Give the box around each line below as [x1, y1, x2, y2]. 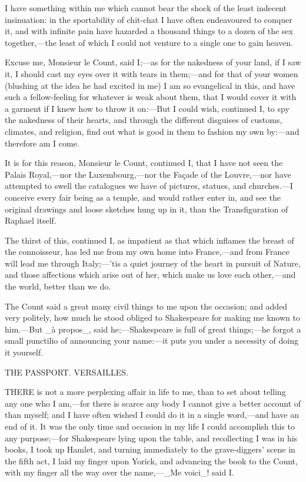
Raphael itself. [5, 214, 56, 227]
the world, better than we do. [5, 280, 111, 292]
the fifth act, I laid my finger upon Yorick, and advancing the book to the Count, [5, 454, 298, 467]
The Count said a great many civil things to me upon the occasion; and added [5, 300, 288, 312]
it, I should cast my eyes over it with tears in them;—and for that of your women [5, 67, 298, 79]
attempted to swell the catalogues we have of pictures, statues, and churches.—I [5, 179, 293, 192]
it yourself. [5, 346, 44, 358]
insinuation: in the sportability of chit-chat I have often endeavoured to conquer [5, 13, 292, 25]
